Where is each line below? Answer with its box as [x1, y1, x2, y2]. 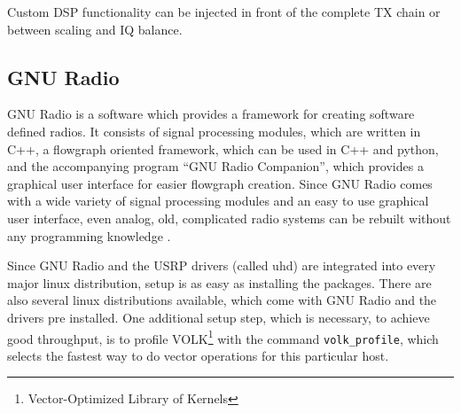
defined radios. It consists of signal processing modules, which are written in [7, 121, 421, 140]
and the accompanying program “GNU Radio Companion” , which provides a [7, 157, 424, 175]
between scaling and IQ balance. [7, 19, 183, 38]
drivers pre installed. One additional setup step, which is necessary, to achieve [7, 308, 430, 326]
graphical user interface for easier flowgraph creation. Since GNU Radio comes [7, 174, 433, 192]
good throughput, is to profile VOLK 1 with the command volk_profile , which [7, 326, 439, 347]
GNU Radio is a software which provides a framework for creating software [7, 105, 415, 123]
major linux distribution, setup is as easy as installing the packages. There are [7, 273, 432, 292]
